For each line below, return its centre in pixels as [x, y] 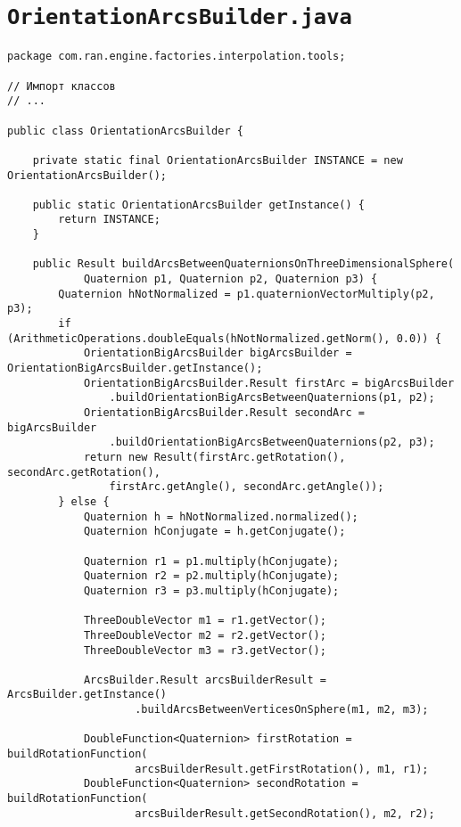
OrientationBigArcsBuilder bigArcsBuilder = [218, 353]
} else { [84, 501]
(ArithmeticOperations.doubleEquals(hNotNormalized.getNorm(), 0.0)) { [224, 338]
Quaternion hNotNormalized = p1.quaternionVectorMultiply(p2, [247, 294]
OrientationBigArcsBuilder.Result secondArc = [224, 413]
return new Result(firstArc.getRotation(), [214, 457]
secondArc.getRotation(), [84, 472]
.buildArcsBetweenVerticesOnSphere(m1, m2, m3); [282, 710]
